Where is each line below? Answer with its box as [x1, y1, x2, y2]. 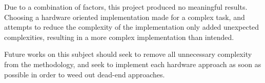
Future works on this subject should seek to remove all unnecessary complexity [4, 49, 252, 59]
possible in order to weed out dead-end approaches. [4, 69, 165, 79]
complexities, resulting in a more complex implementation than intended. [4, 31, 234, 42]
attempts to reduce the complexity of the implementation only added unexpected [4, 22, 259, 32]
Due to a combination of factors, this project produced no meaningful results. [4, 2, 248, 12]
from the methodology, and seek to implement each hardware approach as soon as [4, 58, 261, 69]
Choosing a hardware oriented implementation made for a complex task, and [4, 11, 245, 22]
